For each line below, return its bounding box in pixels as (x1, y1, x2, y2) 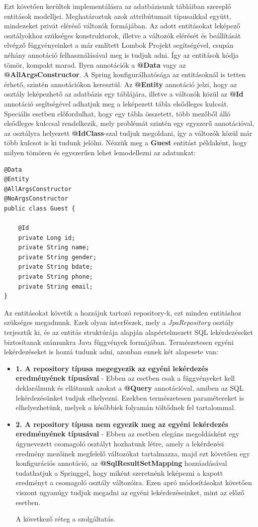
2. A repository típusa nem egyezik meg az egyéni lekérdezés (15, 419, 229, 429)
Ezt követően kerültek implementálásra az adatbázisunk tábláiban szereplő (4, 1, 231, 11)
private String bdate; (18, 263, 93, 271)
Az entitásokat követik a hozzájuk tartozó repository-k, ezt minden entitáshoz (4, 307, 242, 317)
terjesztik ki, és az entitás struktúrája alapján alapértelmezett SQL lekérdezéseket (4, 327, 253, 337)
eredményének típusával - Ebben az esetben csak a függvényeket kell (15, 373, 235, 383)
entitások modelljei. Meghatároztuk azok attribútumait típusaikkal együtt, (4, 10, 231, 21)
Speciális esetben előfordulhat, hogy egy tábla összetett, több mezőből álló (4, 108, 231, 118)
